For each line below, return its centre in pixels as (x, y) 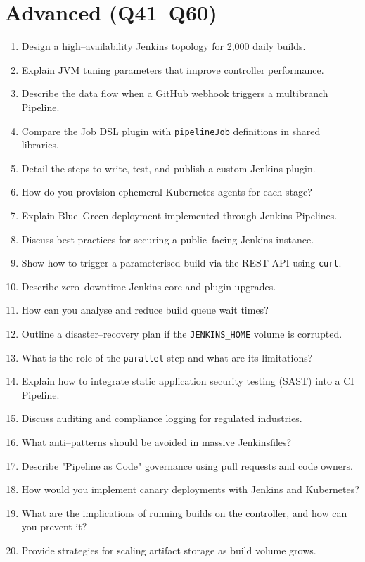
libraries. (40, 145)
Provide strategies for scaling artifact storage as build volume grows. (169, 550)
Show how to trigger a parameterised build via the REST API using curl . (181, 263)
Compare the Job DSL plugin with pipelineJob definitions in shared (171, 130)
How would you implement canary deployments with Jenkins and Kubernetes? (190, 489)
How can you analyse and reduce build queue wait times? (145, 310)
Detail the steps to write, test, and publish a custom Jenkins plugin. (168, 168)
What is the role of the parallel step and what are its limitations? (167, 357)
